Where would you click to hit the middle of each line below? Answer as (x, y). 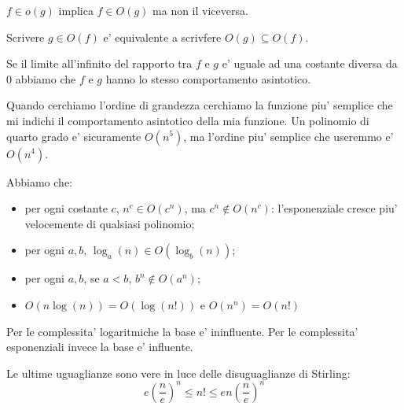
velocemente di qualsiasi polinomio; (110, 223)
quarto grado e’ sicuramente (74, 136)
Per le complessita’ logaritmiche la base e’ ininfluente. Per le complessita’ (182, 331)
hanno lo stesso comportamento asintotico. (208, 78)
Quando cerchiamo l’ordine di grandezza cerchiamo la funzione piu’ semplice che (200, 105)
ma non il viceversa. (200, 10)
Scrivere (26, 37)
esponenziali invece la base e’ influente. (100, 347)
